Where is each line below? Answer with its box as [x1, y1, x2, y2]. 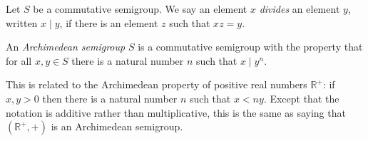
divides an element [259, 1, 340, 16]
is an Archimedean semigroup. [51, 119, 183, 134]
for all [6, 53, 32, 68]
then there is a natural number [42, 90, 178, 105]
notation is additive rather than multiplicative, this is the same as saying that [6, 105, 346, 120]
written [6, 15, 38, 30]
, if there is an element [59, 15, 158, 30]
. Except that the [263, 90, 339, 105]
